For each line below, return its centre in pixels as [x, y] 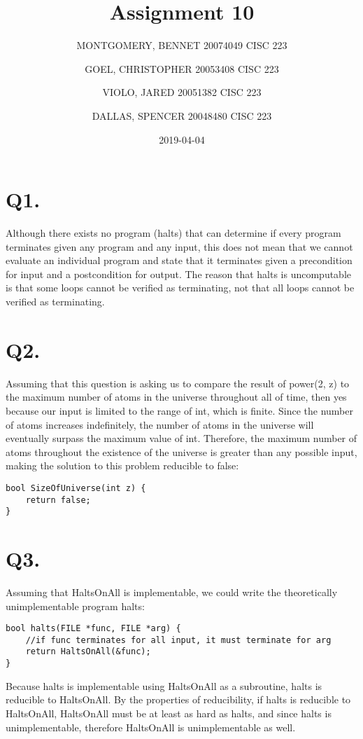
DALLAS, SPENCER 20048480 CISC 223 [182, 115]
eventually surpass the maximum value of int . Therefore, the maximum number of [181, 438]
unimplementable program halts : [75, 606]
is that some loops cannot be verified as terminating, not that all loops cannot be [180, 288]
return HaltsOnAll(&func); [88, 652]
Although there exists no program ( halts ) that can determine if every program [173, 233]
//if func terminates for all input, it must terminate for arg [178, 640]
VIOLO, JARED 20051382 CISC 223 [182, 92]
